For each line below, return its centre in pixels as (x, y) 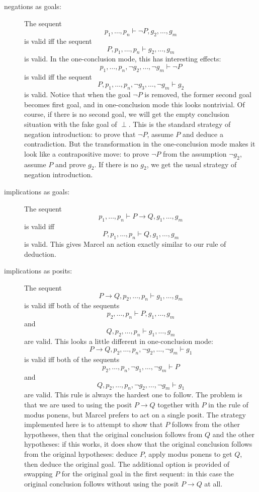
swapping (38, 474)
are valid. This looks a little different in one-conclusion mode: (119, 341)
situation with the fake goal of (71, 124)
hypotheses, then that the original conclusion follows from (113, 434)
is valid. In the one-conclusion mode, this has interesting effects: (123, 59)
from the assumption (195, 153)
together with (178, 404)
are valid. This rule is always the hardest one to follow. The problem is (133, 395)
